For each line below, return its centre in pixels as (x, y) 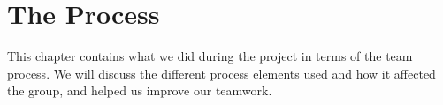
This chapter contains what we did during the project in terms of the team (210, 56)
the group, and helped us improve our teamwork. (140, 90)
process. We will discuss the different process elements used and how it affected (221, 73)
